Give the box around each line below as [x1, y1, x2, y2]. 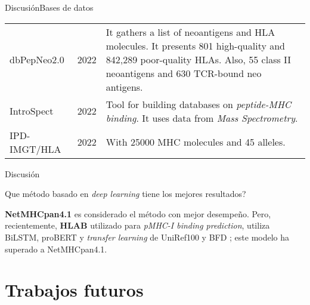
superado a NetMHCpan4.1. [5, 242, 107, 255]
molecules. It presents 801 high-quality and [106, 38, 285, 53]
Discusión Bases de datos [5, 1, 94, 13]
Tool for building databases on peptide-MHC [106, 97, 292, 111]
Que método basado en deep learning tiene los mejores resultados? [5, 187, 246, 200]
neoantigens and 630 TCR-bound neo [106, 66, 262, 80]
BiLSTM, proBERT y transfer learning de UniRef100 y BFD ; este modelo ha [5, 230, 290, 243]
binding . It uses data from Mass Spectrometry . [106, 110, 298, 125]
